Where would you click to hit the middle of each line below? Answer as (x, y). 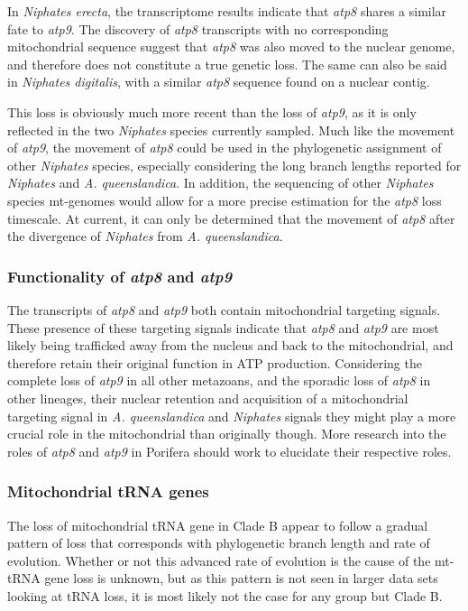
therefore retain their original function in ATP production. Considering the (215, 362)
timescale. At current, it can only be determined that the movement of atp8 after (231, 218)
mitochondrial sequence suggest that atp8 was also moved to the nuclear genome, (231, 46)
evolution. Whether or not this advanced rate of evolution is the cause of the (219, 560)
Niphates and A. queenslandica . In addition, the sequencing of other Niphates (220, 183)
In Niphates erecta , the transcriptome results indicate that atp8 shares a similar (227, 11)
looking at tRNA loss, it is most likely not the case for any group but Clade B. (225, 595)
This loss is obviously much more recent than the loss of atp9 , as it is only (212, 111)
